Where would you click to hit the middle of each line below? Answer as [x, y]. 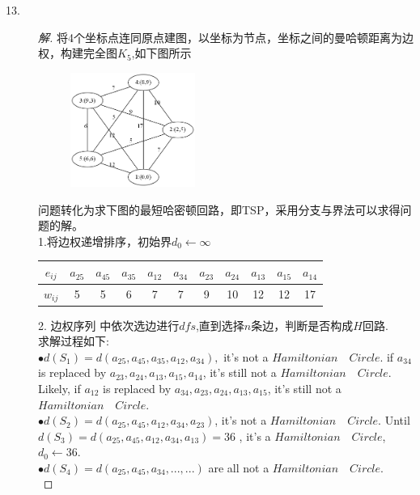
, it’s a [255, 436]
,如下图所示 [161, 53]
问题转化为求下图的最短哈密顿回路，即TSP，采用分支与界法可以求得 [219, 209]
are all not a [239, 467]
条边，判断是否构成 [302, 325]
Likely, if [59, 388]
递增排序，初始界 [126, 241]
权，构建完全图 [78, 53]
